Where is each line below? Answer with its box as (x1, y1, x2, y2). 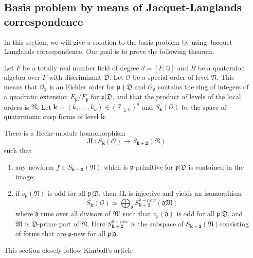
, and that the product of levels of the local (112, 91, 241, 102)
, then (99, 188, 116, 198)
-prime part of (37, 218, 79, 228)
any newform (15, 161, 54, 172)
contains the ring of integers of (158, 81, 249, 91)
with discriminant (49, 72, 102, 82)
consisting (219, 218, 249, 228)
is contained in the (188, 161, 244, 172)
